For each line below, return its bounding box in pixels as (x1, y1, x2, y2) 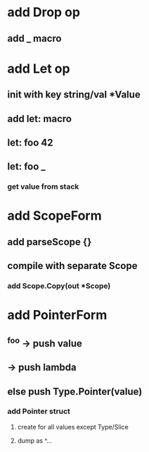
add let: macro (7, 112, 72, 124)
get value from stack (7, 182, 79, 191)
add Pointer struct (7, 407, 70, 417)
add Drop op (7, 4, 81, 20)
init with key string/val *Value (7, 89, 141, 101)
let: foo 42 (7, 136, 53, 148)
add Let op (7, 61, 70, 76)
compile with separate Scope (7, 260, 138, 272)
